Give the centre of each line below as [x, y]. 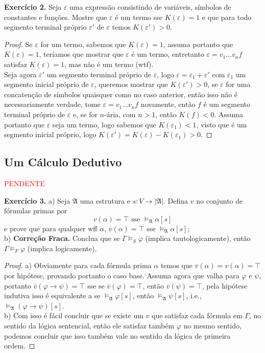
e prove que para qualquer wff [51, 228]
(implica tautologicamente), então [198, 238]
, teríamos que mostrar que [81, 54]
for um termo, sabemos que [83, 44]
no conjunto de [220, 200]
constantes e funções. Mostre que [56, 17]
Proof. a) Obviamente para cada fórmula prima [78, 265]
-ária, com [120, 114]
